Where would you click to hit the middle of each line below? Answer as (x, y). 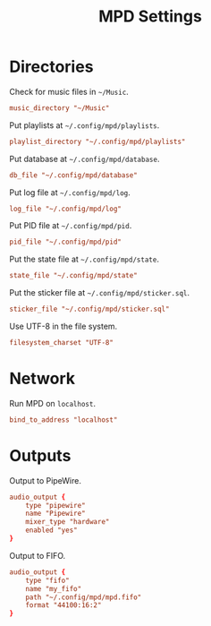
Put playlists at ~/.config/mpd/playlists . (84, 125)
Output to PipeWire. (46, 480)
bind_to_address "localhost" (63, 420)
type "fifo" (47, 580)
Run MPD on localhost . (53, 403)
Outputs (40, 455)
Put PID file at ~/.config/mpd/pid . (71, 226)
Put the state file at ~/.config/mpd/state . (84, 259)
